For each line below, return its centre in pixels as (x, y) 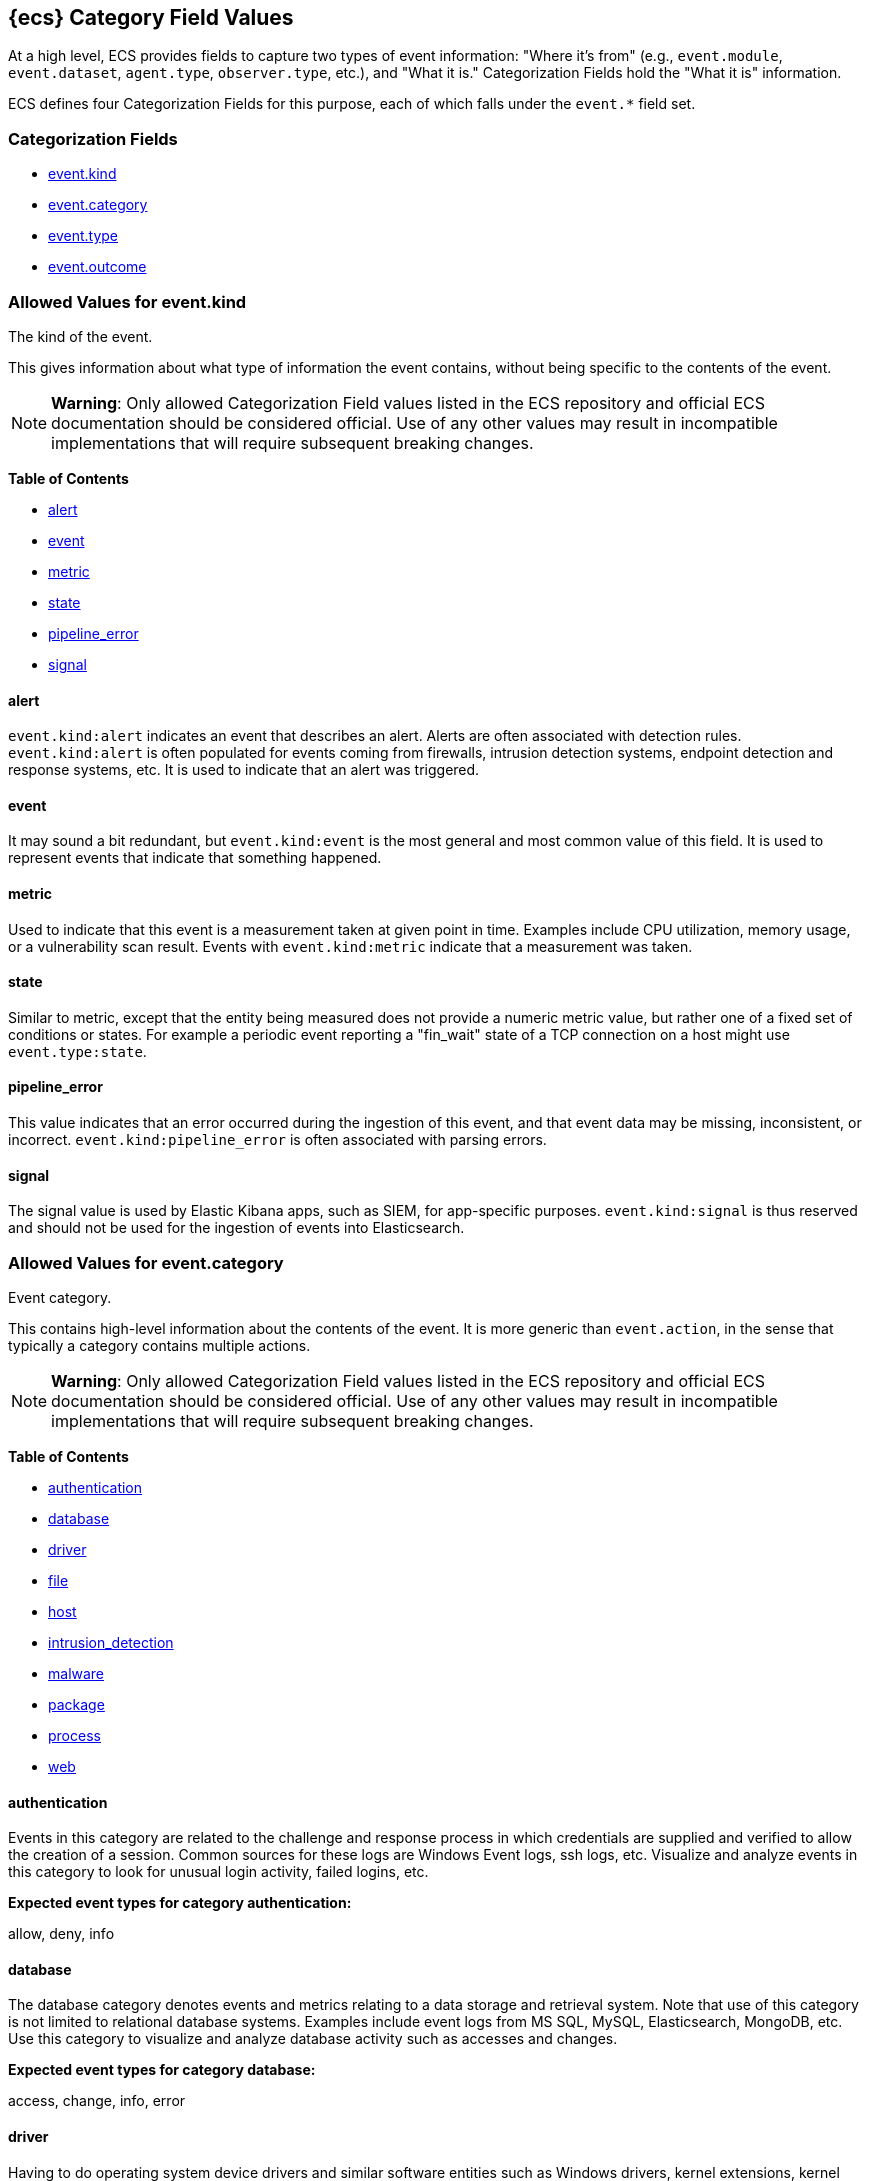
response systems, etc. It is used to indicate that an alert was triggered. (244, 770)
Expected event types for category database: (162, 2070)
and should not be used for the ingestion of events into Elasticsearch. (236, 1228)
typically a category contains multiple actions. (159, 1345)
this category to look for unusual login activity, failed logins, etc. (218, 1872)
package (76, 1704)
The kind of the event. (80, 336)
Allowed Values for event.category (146, 1262)
